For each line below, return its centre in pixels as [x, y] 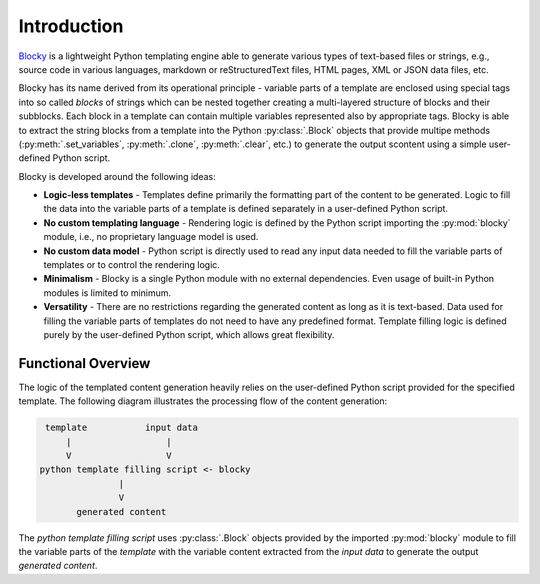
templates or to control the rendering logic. [131, 265]
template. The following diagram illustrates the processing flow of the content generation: [203, 401]
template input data [122, 428]
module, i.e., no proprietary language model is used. [151, 237]
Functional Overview [84, 363]
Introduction [71, 26]
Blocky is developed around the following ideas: [117, 176]
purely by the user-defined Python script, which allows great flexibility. [189, 334]
